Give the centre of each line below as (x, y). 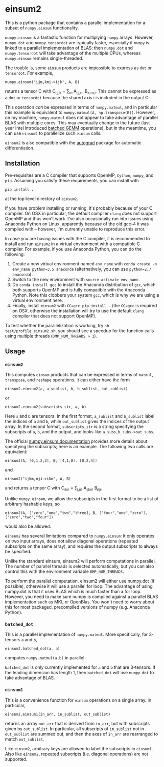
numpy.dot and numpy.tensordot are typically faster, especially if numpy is (77, 42)
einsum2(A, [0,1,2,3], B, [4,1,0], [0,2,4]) (51, 461)
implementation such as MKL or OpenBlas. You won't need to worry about (80, 602)
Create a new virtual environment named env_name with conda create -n (84, 263)
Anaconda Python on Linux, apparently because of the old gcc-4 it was (77, 224)
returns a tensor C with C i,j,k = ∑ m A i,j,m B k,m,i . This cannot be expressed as (81, 92)
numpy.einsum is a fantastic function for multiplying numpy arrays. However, (80, 37)
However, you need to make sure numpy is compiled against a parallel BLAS (82, 597)
